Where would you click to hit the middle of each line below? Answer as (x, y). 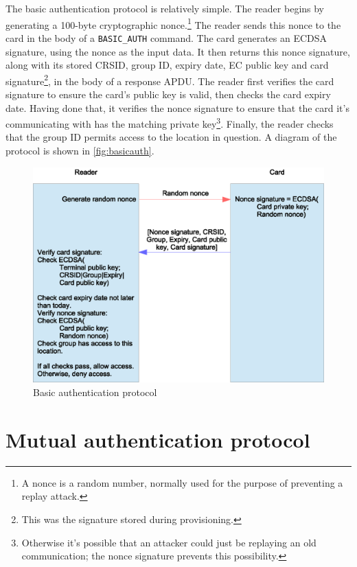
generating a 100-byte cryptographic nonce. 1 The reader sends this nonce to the (173, 23)
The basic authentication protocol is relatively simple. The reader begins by (165, 8)
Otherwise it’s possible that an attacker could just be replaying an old (169, 542)
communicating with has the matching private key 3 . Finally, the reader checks (170, 123)
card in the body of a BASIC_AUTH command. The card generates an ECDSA (166, 37)
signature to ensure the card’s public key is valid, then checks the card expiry (168, 94)
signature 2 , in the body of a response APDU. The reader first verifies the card (170, 80)
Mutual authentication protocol (158, 439)
